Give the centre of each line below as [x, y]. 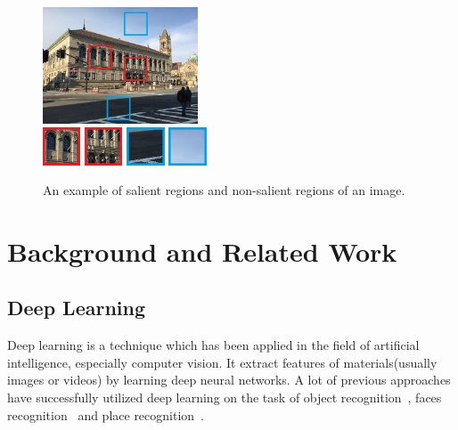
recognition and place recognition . [106, 414]
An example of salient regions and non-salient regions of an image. [224, 190]
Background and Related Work [202, 251]
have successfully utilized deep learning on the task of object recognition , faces [225, 398]
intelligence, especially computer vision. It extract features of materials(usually [222, 362]
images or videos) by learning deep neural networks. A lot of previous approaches [229, 380]
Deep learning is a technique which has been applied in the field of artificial [213, 345]
